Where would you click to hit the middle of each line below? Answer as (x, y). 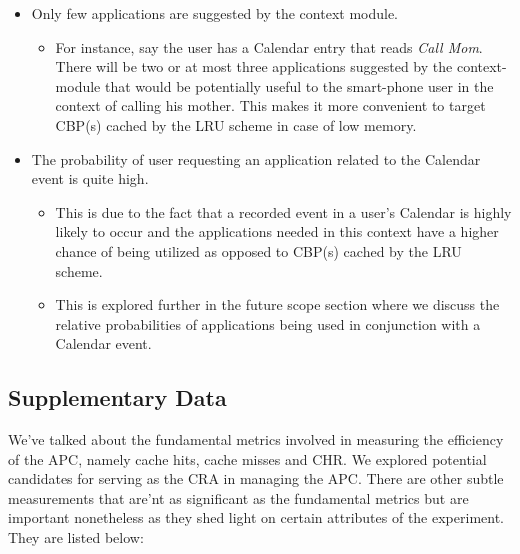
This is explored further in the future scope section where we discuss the (277, 304)
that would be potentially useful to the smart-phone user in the (299, 85)
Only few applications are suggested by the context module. (215, 13)
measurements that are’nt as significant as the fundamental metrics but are (238, 497)
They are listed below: (76, 537)
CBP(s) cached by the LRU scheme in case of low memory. (236, 124)
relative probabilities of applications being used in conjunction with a (268, 323)
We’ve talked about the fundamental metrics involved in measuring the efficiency (256, 439)
